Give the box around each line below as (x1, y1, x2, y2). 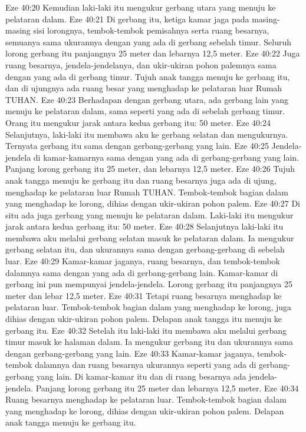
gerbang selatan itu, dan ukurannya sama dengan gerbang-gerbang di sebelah (5, 243, 285, 255)
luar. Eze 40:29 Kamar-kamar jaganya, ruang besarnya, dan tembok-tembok (5, 255, 280, 267)
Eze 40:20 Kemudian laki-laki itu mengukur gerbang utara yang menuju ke (5, 1, 276, 13)
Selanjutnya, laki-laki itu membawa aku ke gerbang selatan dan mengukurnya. (5, 128, 288, 140)
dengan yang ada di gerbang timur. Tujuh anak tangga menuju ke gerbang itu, (5, 70, 290, 82)
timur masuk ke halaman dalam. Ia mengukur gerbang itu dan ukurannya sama (5, 335, 294, 348)
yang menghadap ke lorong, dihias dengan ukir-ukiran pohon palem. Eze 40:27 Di (5, 197, 300, 210)
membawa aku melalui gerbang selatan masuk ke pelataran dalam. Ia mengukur (5, 231, 294, 244)
